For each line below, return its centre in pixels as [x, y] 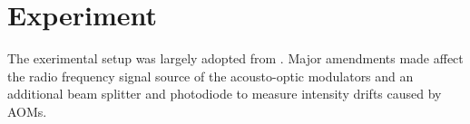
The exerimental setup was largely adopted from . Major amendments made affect [235, 58]
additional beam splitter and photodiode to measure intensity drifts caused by [225, 94]
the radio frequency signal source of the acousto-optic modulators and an [211, 76]
